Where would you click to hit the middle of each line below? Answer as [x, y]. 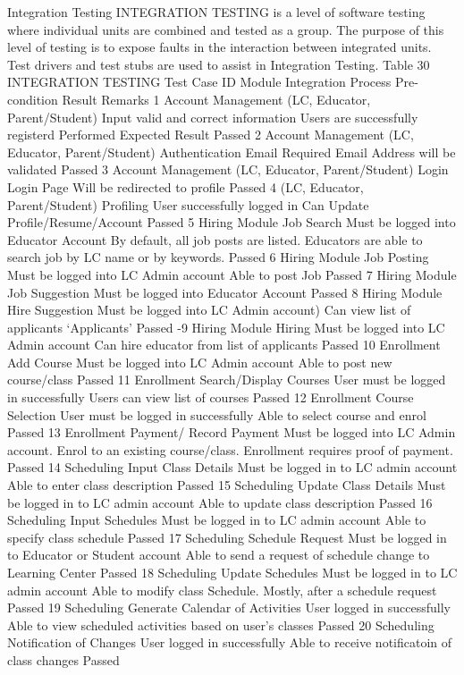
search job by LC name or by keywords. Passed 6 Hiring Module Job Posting [218, 257]
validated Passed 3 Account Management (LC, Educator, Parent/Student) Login [228, 169]
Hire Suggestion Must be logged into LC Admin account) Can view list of [209, 310]
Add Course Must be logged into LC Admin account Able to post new [200, 362]
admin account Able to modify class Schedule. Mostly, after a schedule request [222, 590]
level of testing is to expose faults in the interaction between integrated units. [219, 47]
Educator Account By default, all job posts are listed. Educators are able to [215, 239]
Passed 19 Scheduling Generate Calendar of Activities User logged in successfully [229, 607]
